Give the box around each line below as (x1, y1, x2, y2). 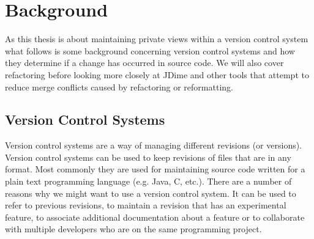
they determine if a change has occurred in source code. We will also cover (5, 56, 284, 69)
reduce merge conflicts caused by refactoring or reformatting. (5, 80, 233, 93)
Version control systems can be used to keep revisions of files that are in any (5, 150, 291, 163)
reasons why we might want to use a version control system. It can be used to (5, 186, 296, 199)
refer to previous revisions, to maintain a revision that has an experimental (5, 199, 286, 211)
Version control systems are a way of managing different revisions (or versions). (5, 139, 302, 152)
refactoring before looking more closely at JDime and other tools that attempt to (5, 68, 309, 81)
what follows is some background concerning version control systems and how (5, 44, 295, 57)
